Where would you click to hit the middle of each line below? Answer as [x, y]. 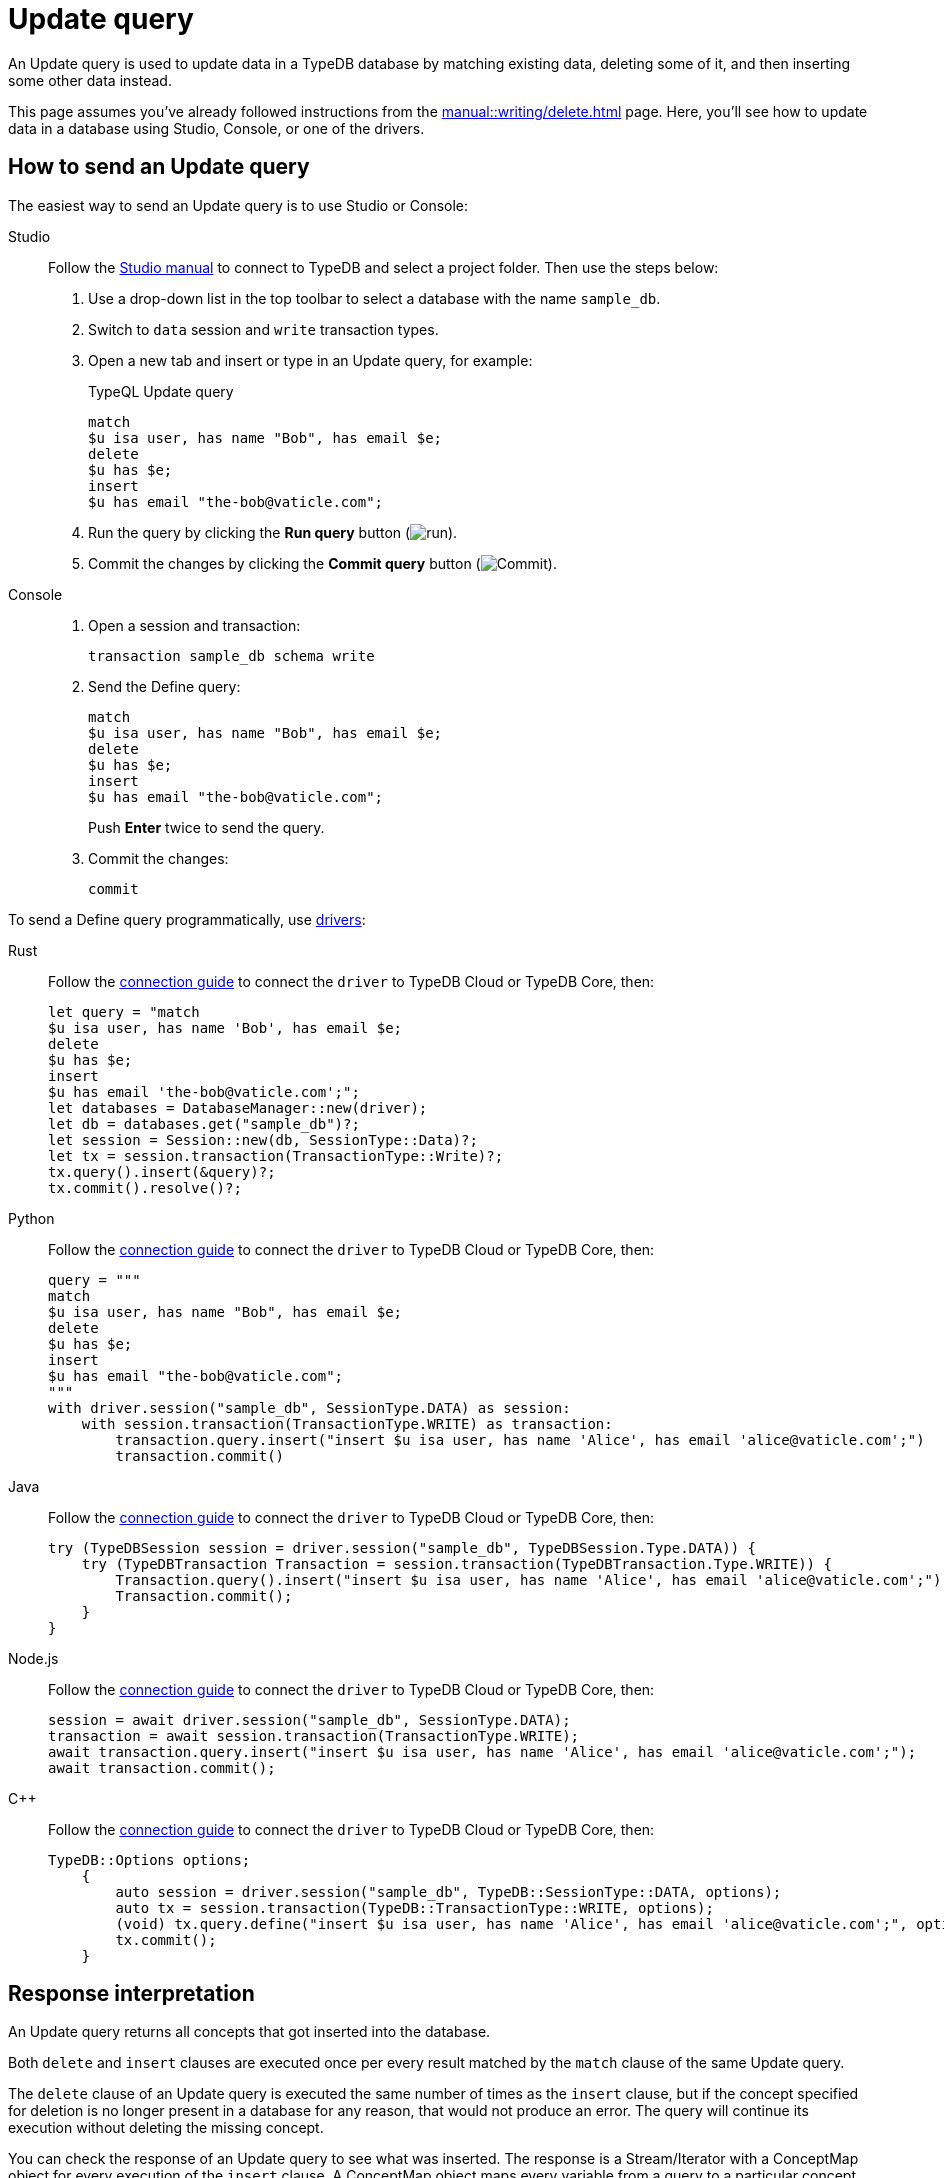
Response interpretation [131, 1994]
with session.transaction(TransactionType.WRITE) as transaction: [347, 1423]
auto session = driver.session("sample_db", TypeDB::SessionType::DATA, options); [448, 1891]
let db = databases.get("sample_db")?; [204, 1123]
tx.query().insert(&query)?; [162, 1171]
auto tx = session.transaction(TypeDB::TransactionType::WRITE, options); [414, 1907]
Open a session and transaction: [194, 625]
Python [31, 1218]
